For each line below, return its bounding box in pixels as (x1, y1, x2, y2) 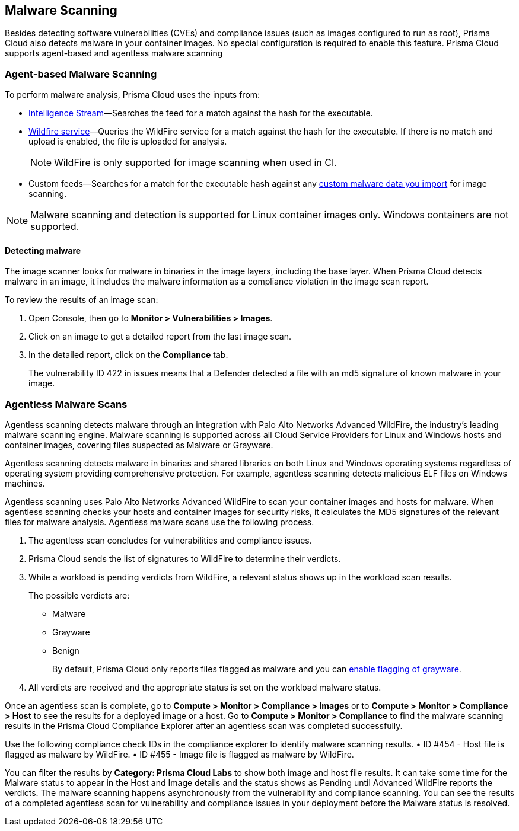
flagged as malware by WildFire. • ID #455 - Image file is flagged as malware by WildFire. (5, 749, 354, 760)
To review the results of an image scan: (5, 295, 158, 305)
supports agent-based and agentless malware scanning (5, 48, 223, 59)
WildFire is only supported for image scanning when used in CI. (54, 156, 337, 169)
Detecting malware (5, 245, 81, 255)
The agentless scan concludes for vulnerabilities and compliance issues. (28, 535, 312, 546)
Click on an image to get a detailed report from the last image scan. (28, 331, 292, 342)
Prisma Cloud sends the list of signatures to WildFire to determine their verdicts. (28, 554, 341, 564)
